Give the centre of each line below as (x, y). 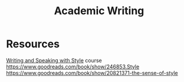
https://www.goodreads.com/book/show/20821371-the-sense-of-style (92, 73)
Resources (33, 44)
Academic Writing (99, 11)
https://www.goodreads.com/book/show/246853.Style (73, 67)
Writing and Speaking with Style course (54, 60)
